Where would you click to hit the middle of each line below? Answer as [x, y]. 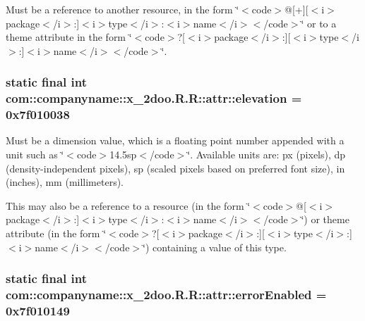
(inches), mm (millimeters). [65, 182]
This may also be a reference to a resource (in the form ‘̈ [128, 205]
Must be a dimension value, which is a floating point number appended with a [175, 140]
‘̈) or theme [325, 219]
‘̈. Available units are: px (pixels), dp [267, 155]
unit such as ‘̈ [35, 155]
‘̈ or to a [319, 23]
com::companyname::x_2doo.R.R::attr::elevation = [154, 98]
